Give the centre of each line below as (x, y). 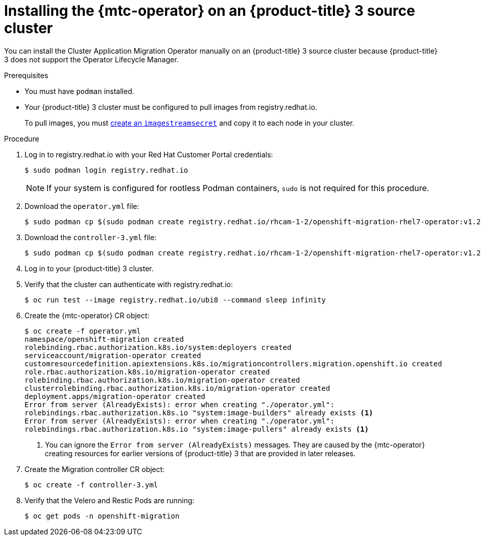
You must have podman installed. (79, 91)
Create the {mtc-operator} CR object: (87, 315)
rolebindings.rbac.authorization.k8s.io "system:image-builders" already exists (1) (199, 413)
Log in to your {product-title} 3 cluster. (89, 268)
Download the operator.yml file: (82, 206)
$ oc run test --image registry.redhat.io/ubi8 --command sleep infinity (175, 300)
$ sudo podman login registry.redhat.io (106, 170)
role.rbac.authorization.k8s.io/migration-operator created (147, 372)
